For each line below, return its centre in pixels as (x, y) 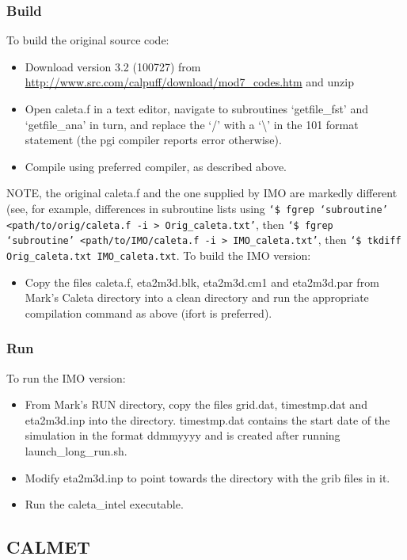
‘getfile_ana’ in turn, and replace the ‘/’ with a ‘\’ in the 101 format (192, 124)
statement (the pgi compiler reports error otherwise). (153, 140)
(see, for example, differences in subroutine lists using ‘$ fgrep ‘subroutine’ (197, 208)
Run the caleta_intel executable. (104, 504)
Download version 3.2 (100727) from (113, 66)
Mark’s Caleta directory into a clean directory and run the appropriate (197, 297)
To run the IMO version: (66, 377)
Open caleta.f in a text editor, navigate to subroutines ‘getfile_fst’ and (196, 109)
